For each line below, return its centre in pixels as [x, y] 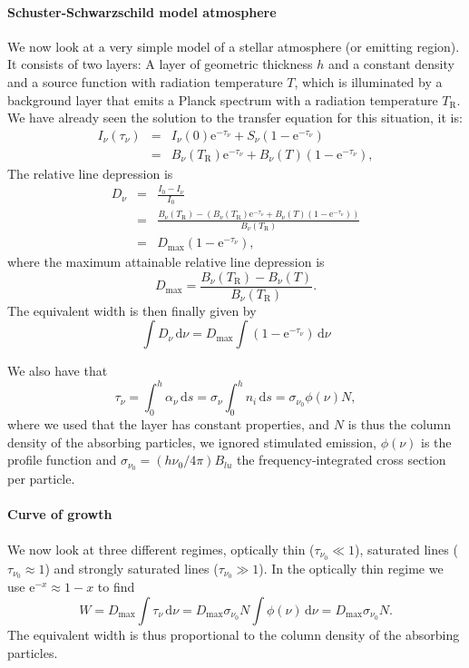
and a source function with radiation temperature [145, 81]
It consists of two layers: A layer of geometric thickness [160, 64]
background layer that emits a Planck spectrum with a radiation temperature [223, 99]
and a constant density [391, 64]
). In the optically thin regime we [351, 568]
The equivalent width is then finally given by [132, 310]
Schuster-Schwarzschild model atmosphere [142, 11]
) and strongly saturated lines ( [132, 568]
